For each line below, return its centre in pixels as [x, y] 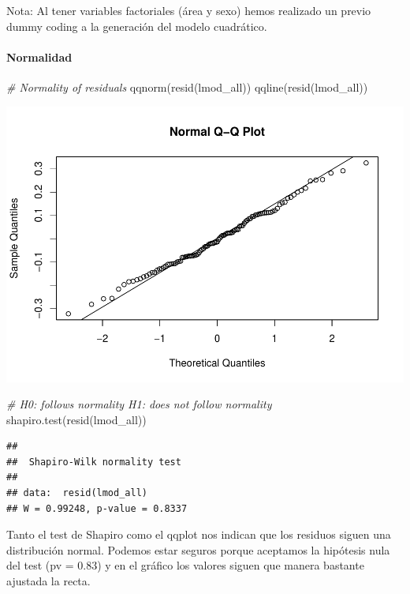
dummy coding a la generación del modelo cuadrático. [137, 26]
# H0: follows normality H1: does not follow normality [139, 404]
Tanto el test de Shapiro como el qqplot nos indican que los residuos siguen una [199, 534]
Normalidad [39, 56]
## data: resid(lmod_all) [77, 493]
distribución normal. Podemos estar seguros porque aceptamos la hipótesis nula [198, 549]
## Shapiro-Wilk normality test [94, 462]
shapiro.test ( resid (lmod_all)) [76, 419]
